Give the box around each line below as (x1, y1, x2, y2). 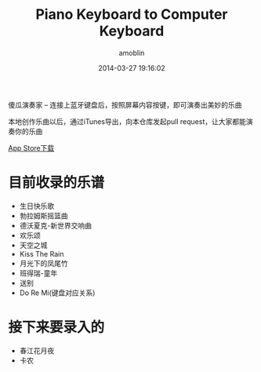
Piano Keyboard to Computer (34, 5, 229, 24)
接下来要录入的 (8, 319, 105, 337)
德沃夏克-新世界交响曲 (19, 221, 92, 230)
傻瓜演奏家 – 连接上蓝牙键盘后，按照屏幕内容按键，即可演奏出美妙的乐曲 (8, 100, 242, 109)
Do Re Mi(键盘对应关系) (19, 288, 96, 297)
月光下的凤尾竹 (19, 258, 68, 268)
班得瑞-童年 (19, 268, 58, 278)
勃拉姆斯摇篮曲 (19, 210, 68, 221)
